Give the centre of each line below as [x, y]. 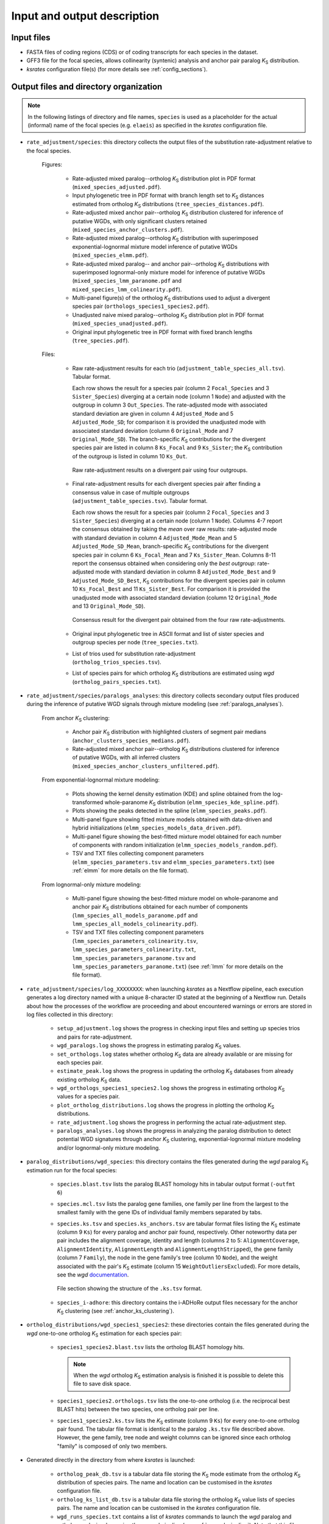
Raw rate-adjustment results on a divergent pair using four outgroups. [160, 470]
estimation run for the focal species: [72, 1170]
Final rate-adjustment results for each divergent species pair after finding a [166, 484]
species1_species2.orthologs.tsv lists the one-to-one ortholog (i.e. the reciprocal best [174, 1401]
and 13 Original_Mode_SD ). [109, 606]
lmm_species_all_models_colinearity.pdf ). [135, 924]
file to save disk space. [102, 1384]
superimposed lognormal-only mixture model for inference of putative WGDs [169, 272]
